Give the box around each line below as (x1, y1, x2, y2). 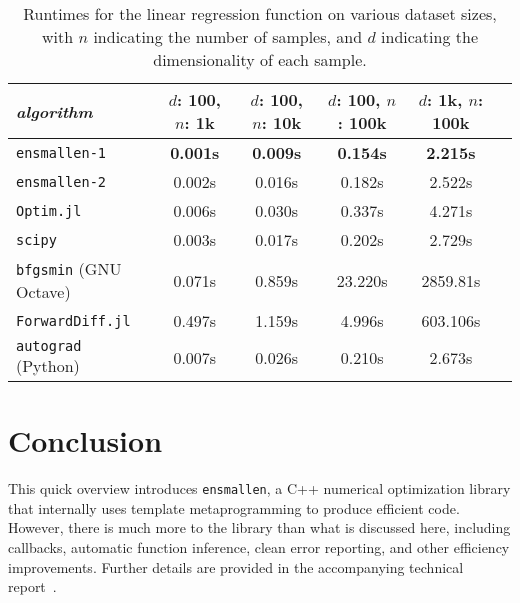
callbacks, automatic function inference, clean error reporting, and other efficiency (8, 536, 510, 557)
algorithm (16, 99, 93, 123)
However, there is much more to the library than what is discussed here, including (8, 517, 511, 538)
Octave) (16, 280, 71, 303)
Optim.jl (16, 202, 82, 219)
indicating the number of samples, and (93, 25, 363, 48)
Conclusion (8, 420, 163, 461)
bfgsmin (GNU (16, 257, 122, 280)
